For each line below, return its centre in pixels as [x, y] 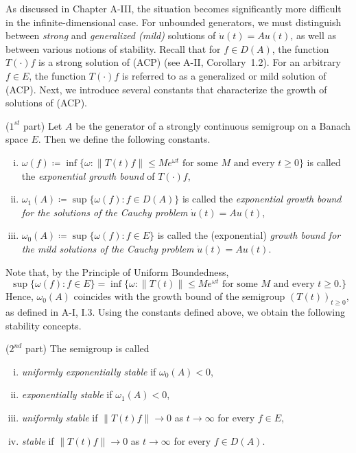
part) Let [43, 125]
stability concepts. [44, 325]
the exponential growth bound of [88, 175]
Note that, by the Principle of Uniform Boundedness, [117, 271]
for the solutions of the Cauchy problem [105, 212]
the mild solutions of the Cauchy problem [108, 248]
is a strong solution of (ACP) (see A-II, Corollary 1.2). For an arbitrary [190, 62]
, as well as [313, 35]
